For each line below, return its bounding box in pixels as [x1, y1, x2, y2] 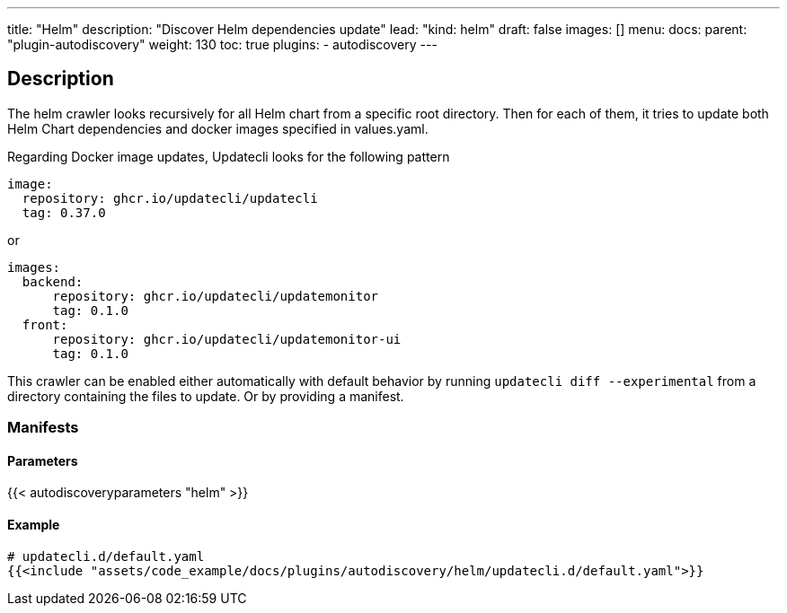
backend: [22, 274, 84, 289]
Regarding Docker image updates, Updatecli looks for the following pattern [7, 148, 450, 164]
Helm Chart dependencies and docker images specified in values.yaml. [7, 120, 429, 136]
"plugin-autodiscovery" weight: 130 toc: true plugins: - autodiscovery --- [7, 37, 438, 52]
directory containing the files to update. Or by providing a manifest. [7, 388, 404, 404]
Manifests [7, 418, 79, 437]
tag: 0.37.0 [22, 205, 106, 220]
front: [22, 317, 68, 332]
